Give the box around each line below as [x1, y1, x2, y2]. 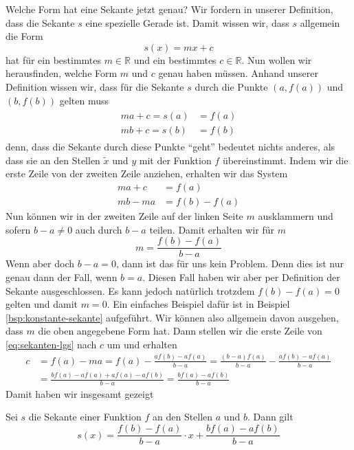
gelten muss [59, 93, 109, 107]
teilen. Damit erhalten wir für [149, 222, 274, 236]
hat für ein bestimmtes [5, 52, 102, 67]
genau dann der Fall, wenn [5, 269, 118, 284]
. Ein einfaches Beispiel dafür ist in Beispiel [107, 297, 290, 311]
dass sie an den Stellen [5, 153, 100, 167]
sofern [5, 222, 31, 236]
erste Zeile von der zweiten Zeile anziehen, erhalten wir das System [5, 166, 288, 181]
